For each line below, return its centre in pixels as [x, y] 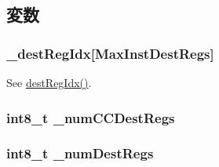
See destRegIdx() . [49, 82]
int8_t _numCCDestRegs [91, 117]
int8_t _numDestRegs [80, 153]
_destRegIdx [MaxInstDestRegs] [110, 53]
